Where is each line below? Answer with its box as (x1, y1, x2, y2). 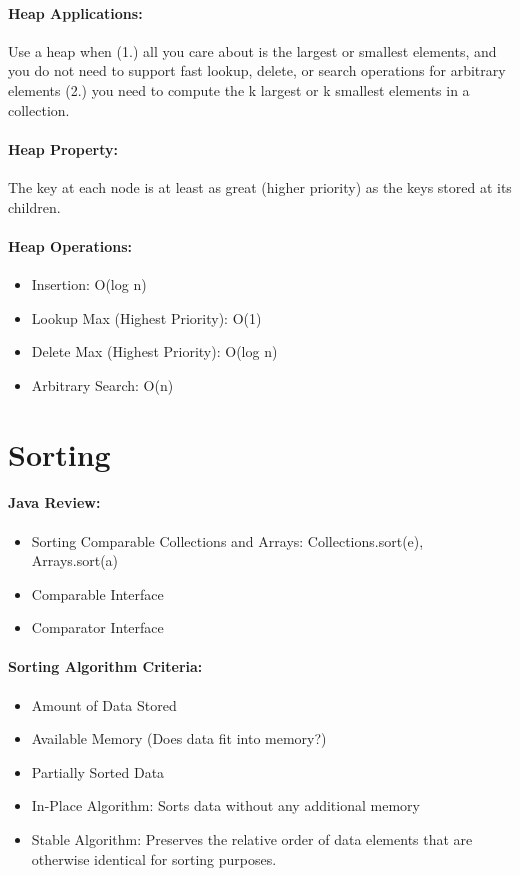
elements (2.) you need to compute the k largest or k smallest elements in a (8, 79, 470, 100)
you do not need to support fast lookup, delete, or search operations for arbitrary (8, 60, 506, 81)
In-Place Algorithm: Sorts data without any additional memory (31, 795, 420, 816)
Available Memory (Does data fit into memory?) (31, 728, 327, 749)
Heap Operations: (8, 235, 132, 256)
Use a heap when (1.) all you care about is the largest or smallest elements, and (8, 40, 497, 61)
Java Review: (8, 492, 101, 513)
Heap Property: (8, 138, 118, 159)
